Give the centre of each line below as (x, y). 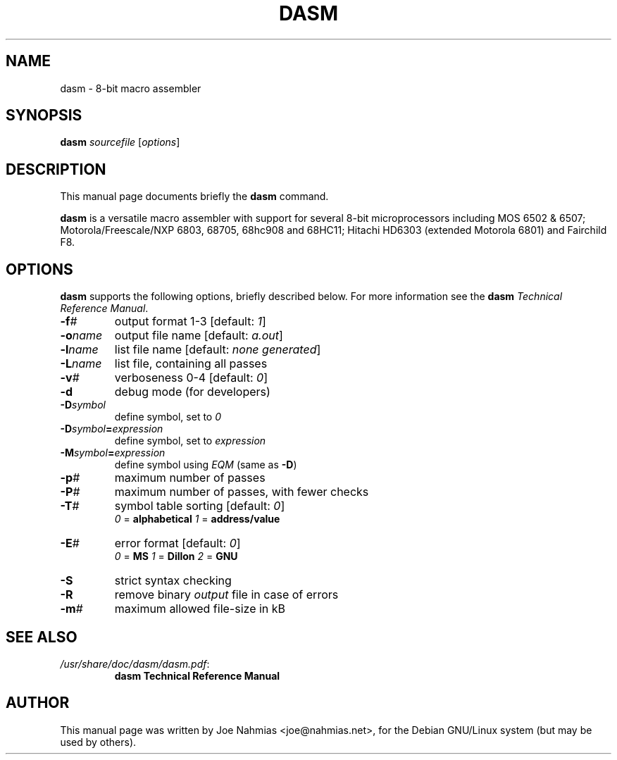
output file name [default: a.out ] (199, 336)
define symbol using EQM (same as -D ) (206, 465)
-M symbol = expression (113, 453)
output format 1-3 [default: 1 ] (190, 322)
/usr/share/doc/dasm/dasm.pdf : (135, 664)
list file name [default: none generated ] (218, 350)
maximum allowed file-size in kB (200, 609)
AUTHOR (38, 703)
